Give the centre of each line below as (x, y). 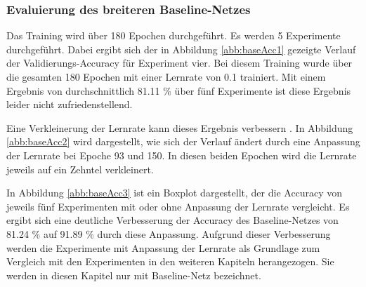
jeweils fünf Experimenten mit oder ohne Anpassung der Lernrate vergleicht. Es (178, 206)
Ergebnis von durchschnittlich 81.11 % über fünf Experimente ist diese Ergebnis (179, 90)
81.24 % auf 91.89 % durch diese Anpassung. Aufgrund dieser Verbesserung (169, 233)
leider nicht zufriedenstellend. (70, 104)
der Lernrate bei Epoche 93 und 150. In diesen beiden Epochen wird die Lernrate (182, 155)
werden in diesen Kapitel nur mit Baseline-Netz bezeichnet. (134, 275)
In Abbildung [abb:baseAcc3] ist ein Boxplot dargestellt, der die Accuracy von (175, 193)
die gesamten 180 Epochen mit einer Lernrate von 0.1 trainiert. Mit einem (166, 76)
